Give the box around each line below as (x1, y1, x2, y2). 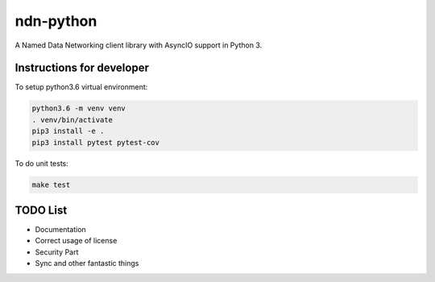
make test (31, 180, 71, 189)
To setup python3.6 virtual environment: (14, 82, 148, 92)
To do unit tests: (14, 158, 68, 168)
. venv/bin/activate (31, 115, 113, 124)
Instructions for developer (14, 61, 149, 75)
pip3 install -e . (31, 126, 105, 136)
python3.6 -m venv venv (31, 104, 126, 113)
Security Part (35, 247, 79, 257)
